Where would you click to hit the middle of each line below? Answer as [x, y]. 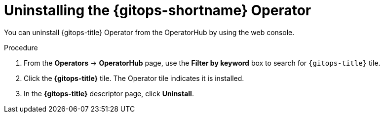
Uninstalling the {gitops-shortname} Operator [158, 10]
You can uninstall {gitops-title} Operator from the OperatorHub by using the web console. [149, 32]
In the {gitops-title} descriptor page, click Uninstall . [109, 93]
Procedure [21, 47]
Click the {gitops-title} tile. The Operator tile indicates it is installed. [134, 78]
